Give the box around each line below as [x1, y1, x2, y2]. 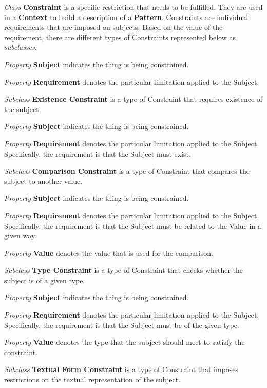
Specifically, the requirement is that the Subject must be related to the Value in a [4, 220, 261, 231]
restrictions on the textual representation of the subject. [4, 374, 181, 385]
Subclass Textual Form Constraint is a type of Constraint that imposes [4, 364, 239, 375]
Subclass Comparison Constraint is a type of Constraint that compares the [4, 165, 250, 176]
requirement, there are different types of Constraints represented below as [4, 31, 236, 42]
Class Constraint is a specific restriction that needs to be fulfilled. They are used [4, 2, 263, 12]
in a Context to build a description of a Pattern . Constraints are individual [4, 11, 249, 22]
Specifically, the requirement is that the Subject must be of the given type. [4, 319, 239, 330]
